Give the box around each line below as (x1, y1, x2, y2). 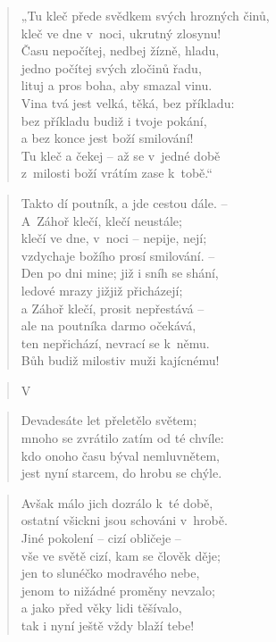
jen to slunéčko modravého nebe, (21, 563, 200, 582)
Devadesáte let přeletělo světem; (21, 411, 197, 429)
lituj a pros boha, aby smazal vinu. (21, 76, 213, 95)
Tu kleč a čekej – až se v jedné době (21, 146, 221, 164)
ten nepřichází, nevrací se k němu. (21, 333, 210, 352)
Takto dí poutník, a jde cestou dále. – (21, 193, 228, 212)
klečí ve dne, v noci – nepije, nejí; (21, 229, 207, 247)
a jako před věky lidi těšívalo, (21, 598, 182, 617)
